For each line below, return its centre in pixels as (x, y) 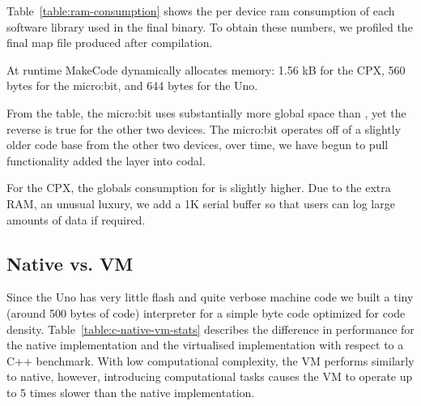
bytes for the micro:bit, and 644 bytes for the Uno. (132, 85)
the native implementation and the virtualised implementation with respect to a (205, 345)
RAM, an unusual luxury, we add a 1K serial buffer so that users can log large (201, 203)
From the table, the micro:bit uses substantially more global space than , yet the (206, 112)
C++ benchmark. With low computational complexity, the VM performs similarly (210, 360)
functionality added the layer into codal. (106, 160)
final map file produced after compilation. (110, 43)
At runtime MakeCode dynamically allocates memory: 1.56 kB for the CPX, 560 (206, 69)
